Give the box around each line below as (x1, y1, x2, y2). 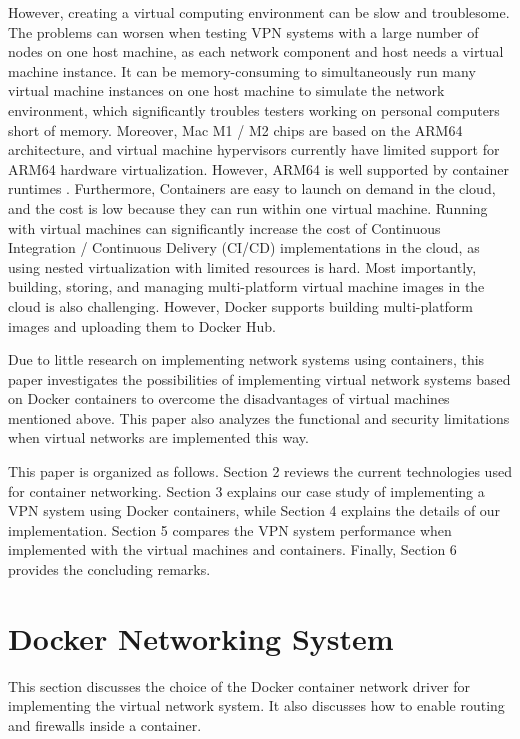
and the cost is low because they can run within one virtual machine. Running (8, 197, 488, 218)
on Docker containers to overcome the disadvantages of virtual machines (8, 388, 450, 409)
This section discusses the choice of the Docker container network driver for (8, 675, 471, 696)
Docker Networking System (8, 617, 394, 658)
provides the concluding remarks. (8, 559, 211, 580)
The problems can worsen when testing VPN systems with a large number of (8, 21, 479, 42)
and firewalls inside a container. (8, 714, 202, 735)
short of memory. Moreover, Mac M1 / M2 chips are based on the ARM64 (8, 119, 463, 140)
